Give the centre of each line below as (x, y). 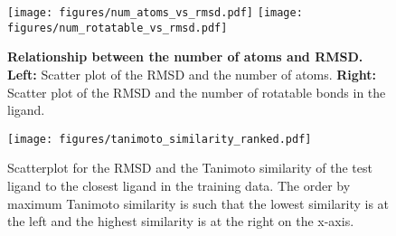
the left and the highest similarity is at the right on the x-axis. (181, 221)
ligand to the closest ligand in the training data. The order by (179, 185)
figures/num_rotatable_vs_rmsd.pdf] (118, 28)
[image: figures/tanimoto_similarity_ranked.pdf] (160, 139)
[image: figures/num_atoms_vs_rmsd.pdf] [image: (155, 13)
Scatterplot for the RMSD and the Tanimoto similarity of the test (190, 168)
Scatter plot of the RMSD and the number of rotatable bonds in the (197, 92)
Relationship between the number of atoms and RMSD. (185, 57)
